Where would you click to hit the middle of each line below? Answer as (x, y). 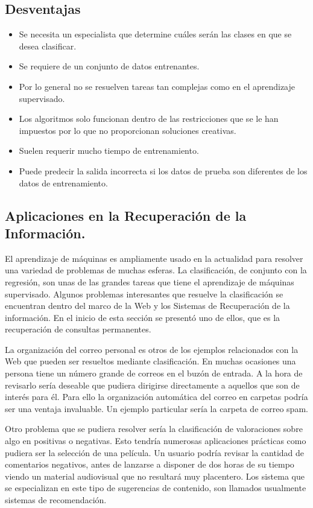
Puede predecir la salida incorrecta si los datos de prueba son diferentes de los (163, 170)
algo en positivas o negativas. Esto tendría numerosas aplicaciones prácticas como (156, 441)
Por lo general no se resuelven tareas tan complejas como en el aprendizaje (157, 86)
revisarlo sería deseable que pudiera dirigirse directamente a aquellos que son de (152, 385)
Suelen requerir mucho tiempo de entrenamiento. (109, 151)
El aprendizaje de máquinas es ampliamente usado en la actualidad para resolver (154, 258)
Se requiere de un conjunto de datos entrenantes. (109, 66)
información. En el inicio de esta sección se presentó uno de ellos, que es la (143, 317)
